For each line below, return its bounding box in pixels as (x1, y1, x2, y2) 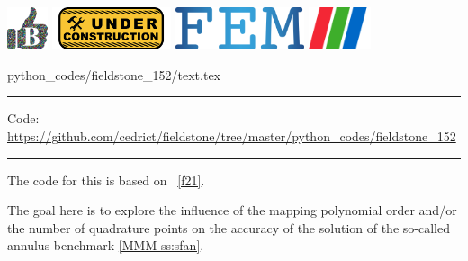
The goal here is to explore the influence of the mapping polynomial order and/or (7, 201, 457, 220)
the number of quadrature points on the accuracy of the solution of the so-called (7, 218, 450, 237)
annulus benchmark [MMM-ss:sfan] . (7, 236, 204, 255)
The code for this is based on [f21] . (7, 170, 205, 189)
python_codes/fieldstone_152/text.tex (7, 65, 221, 84)
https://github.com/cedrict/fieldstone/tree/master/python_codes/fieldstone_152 (7, 127, 456, 146)
